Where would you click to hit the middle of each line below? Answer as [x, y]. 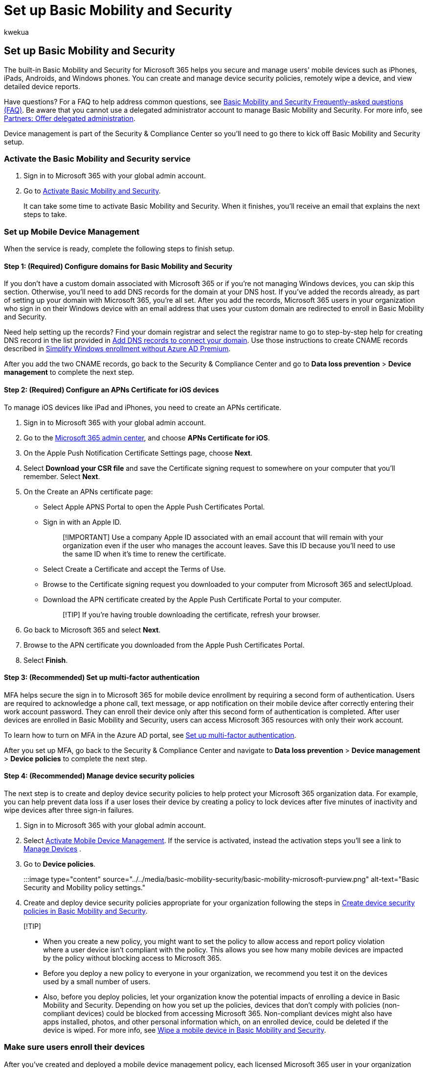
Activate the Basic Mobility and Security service [97, 158]
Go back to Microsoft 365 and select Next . [92, 630]
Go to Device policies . [60, 864]
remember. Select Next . [62, 476]
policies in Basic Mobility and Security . [86, 911]
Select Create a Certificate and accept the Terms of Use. [135, 569]
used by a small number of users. [97, 981]
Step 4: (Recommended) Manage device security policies [99, 776]
